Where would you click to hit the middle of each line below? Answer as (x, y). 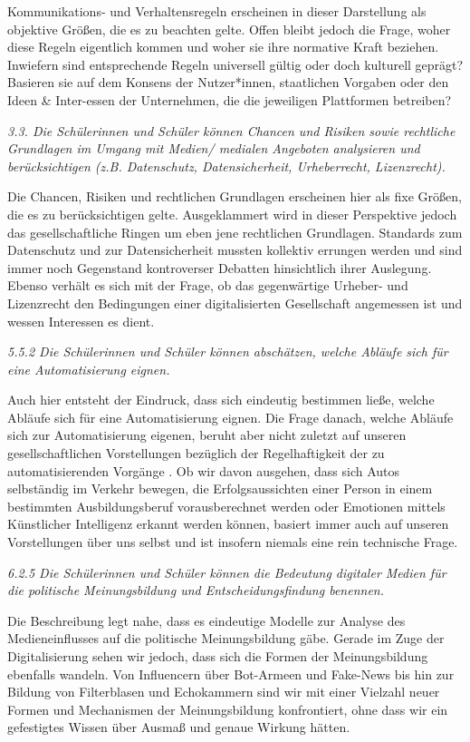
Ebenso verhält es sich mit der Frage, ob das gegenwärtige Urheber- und (208, 285)
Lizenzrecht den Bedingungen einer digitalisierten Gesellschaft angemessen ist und (235, 303)
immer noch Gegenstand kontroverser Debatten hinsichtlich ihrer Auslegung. (220, 267)
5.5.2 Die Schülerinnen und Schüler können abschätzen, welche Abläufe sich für (228, 351)
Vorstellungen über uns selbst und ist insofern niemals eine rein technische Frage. (233, 542)
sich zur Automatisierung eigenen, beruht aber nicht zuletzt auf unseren (207, 435)
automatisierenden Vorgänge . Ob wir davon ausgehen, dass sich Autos (204, 470)
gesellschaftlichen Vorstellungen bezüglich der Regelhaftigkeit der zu (196, 453)
